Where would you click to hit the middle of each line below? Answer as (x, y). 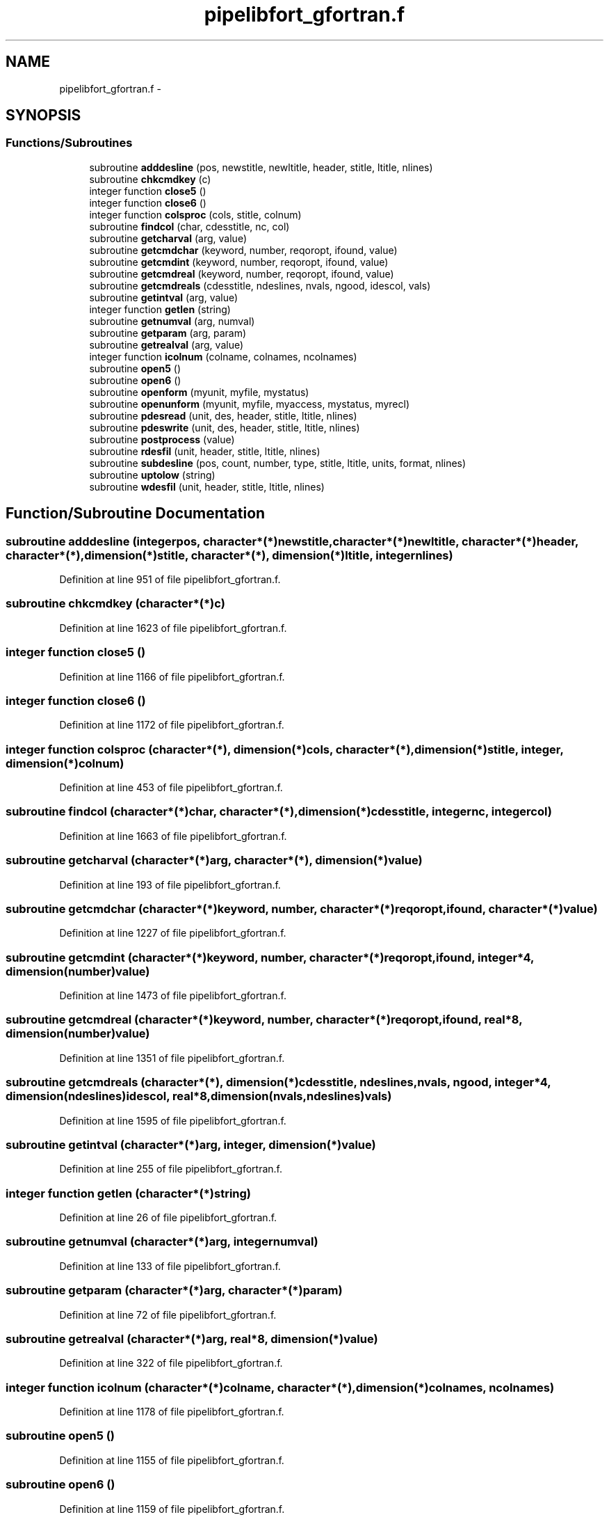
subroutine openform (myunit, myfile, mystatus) (199, 392)
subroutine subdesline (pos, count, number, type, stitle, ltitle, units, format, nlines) (278, 463)
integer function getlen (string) (160, 309)
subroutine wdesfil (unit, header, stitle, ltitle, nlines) (207, 486)
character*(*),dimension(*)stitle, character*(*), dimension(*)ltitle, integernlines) (229, 555)
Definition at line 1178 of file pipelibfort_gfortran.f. (172, 1412)
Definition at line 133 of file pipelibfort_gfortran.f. (170, 1266)
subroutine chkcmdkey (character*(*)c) (115, 604)
